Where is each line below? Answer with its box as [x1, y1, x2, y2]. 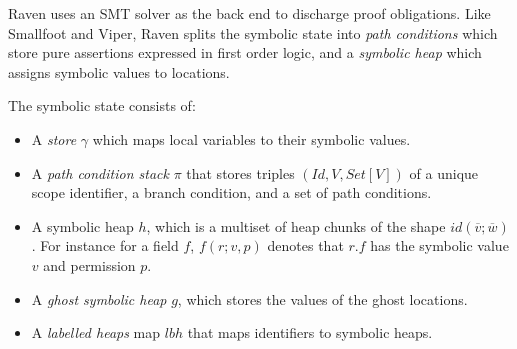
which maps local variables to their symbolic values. [92, 128, 411, 149]
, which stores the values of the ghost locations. [177, 288, 468, 309]
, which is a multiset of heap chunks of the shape [146, 215, 446, 236]
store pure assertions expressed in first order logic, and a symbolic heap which [8, 42, 482, 63]
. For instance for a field [31, 235, 179, 256]
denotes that [267, 235, 344, 256]
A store [31, 128, 77, 149]
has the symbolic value [370, 235, 509, 256]
